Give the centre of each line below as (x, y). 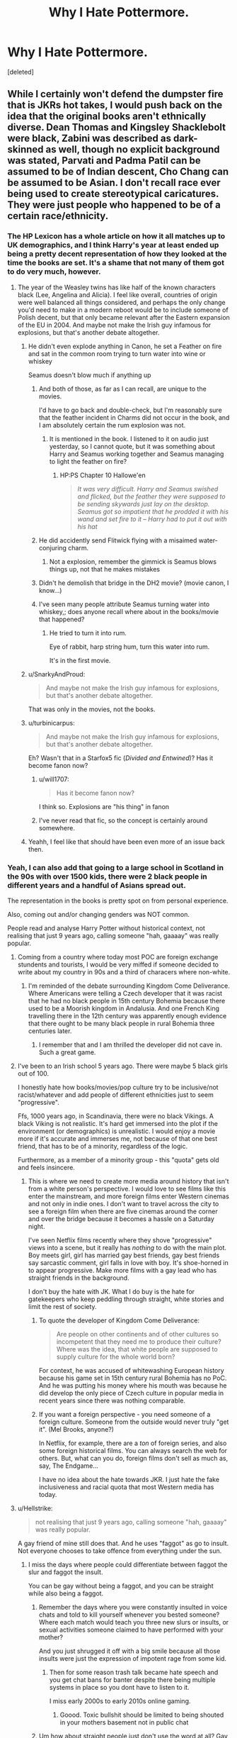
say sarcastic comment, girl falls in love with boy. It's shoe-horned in (128, 1262)
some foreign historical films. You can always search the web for (133, 1450)
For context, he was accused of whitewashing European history (131, 1370)
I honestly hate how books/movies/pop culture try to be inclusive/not (118, 1087)
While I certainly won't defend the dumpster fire (116, 94)
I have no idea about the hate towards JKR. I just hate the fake (129, 1479)
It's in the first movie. (80, 660)
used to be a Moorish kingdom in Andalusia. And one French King (123, 1008)
